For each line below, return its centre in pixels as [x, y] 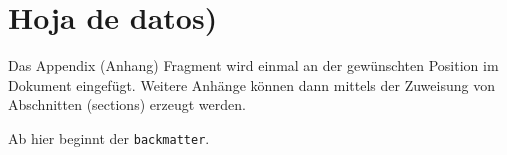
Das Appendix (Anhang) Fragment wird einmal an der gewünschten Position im [253, 65]
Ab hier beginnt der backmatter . [109, 137]
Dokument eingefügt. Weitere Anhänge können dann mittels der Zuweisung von [251, 84]
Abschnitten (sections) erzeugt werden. [127, 104]
